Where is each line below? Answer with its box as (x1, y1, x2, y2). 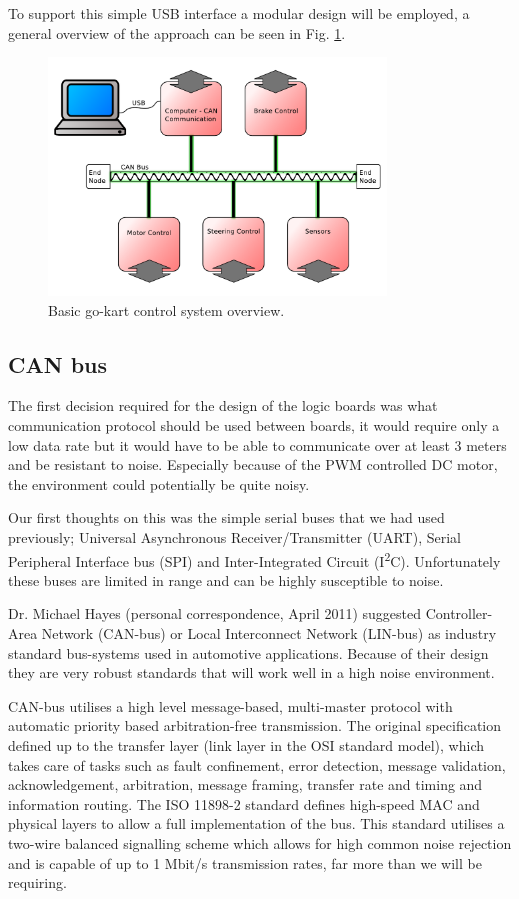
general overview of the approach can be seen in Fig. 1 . (8, 22, 346, 43)
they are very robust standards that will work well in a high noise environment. (8, 662, 495, 683)
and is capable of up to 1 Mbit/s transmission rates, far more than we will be (8, 852, 482, 873)
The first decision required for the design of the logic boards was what (8, 395, 438, 416)
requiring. (8, 872, 67, 893)
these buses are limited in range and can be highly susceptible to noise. (8, 569, 444, 590)
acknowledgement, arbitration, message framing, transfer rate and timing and (8, 774, 483, 795)
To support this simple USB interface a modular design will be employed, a (8, 3, 470, 23)
